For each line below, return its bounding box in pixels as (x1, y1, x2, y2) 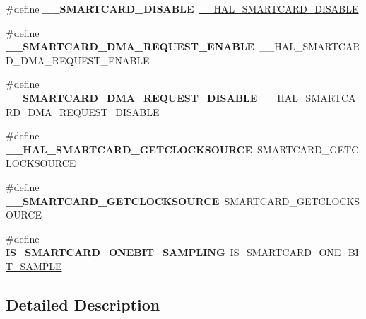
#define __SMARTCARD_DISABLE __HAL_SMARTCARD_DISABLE (6, 1, 359, 16)
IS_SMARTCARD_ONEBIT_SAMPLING (6, 245, 225, 260)
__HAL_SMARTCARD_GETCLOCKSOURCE (6, 141, 253, 156)
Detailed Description (6, 293, 160, 315)
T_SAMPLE (6, 258, 62, 273)
